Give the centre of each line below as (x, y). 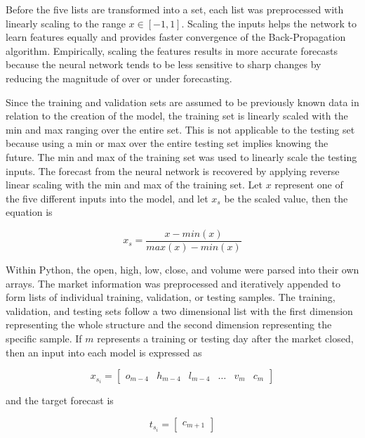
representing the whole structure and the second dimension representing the (169, 324)
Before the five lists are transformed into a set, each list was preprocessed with (175, 9)
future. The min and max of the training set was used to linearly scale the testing (181, 156)
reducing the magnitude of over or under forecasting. (119, 78)
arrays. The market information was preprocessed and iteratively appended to (173, 283)
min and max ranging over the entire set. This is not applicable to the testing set (180, 129)
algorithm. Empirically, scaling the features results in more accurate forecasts (172, 50)
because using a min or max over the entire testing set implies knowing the (167, 143)
